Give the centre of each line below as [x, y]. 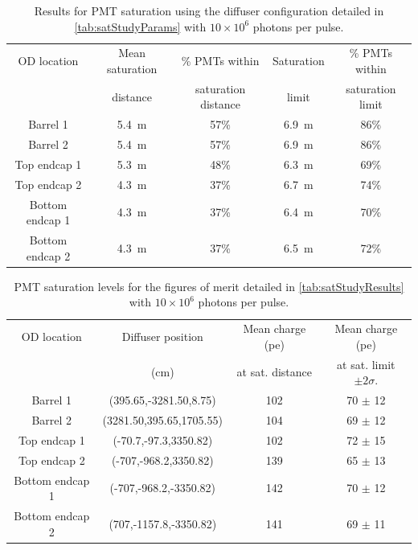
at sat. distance [275, 372]
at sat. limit [366, 364]
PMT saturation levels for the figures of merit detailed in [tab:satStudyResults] [209, 286]
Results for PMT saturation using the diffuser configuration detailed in [209, 10]
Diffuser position [162, 337]
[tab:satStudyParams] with [140, 26]
